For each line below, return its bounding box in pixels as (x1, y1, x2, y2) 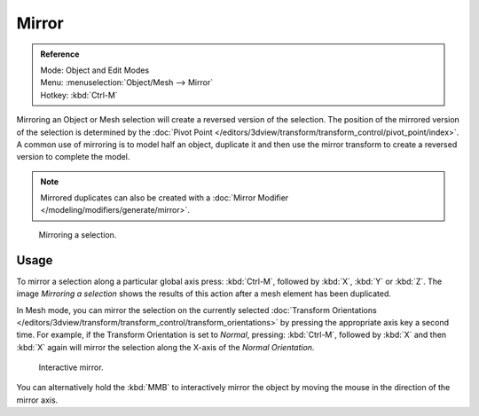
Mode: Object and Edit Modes (40, 65, 150, 75)
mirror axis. (16, 395, 59, 405)
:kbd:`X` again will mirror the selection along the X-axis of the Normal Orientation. (16, 341, 315, 352)
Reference (40, 49, 80, 59)
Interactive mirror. (38, 362, 104, 373)
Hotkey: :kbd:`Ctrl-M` (40, 90, 119, 100)
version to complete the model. (16, 152, 130, 162)
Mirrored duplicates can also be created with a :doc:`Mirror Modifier (40, 192, 289, 203)
